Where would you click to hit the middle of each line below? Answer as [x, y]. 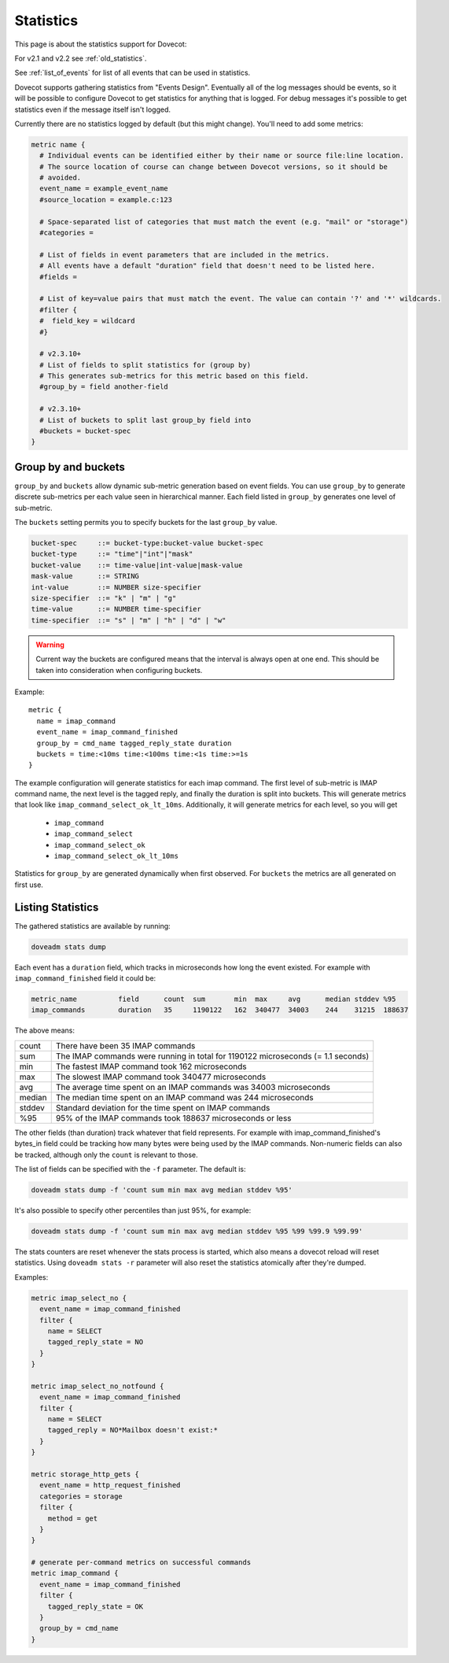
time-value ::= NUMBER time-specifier [116, 609]
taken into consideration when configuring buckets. [119, 670]
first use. [29, 885]
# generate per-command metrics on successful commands [141, 1563]
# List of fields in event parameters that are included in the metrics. [185, 255]
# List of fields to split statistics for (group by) [145, 365]
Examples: [31, 1277]
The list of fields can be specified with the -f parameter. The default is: [130, 1170]
